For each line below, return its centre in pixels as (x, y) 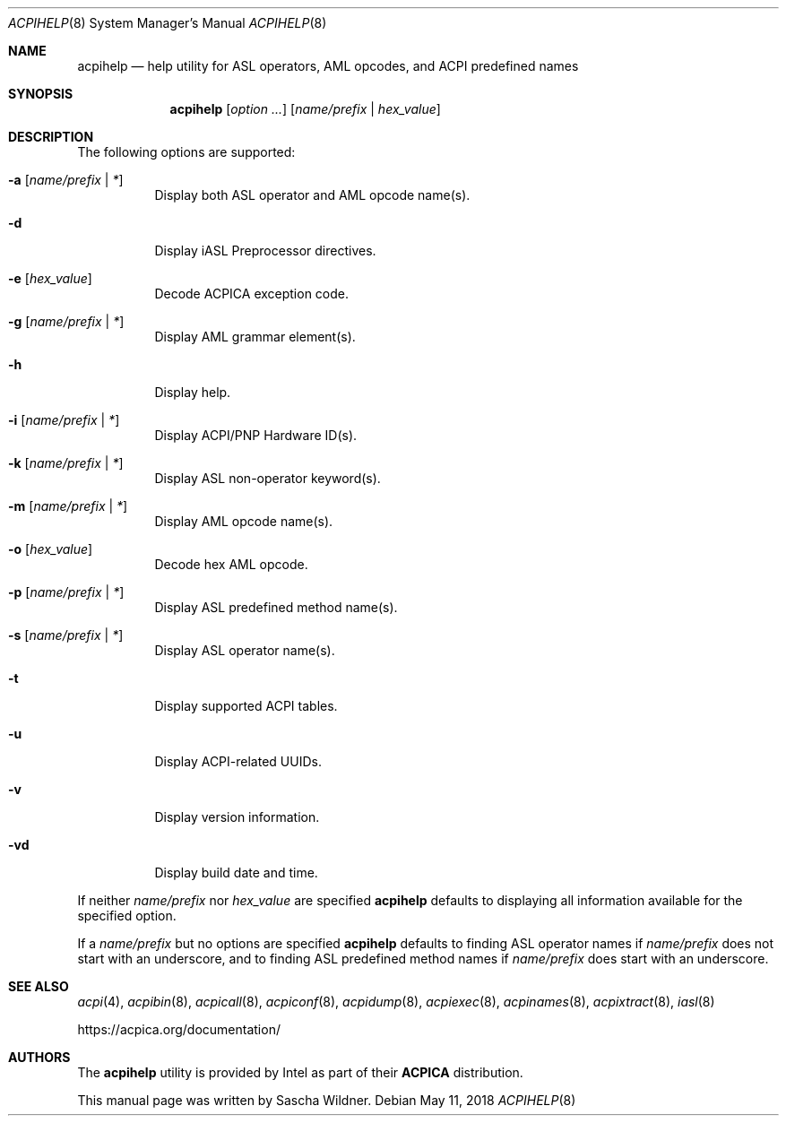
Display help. (193, 392)
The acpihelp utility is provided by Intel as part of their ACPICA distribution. (300, 1072)
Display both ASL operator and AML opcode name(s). (312, 195)
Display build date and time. (236, 872)
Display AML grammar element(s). (255, 337)
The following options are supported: (186, 152)
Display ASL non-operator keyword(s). (268, 478)
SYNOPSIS (41, 94)
